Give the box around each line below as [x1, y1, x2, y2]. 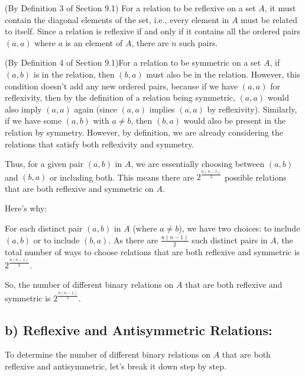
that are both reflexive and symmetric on [5, 182, 154, 194]
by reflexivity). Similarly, [207, 102, 297, 115]
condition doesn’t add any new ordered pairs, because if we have [5, 79, 238, 92]
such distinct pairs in [192, 233, 268, 246]
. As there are [108, 233, 158, 246]
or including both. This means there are [50, 171, 194, 183]
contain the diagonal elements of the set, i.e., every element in [5, 13, 229, 25]
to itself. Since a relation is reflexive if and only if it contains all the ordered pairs [5, 25, 300, 37]
